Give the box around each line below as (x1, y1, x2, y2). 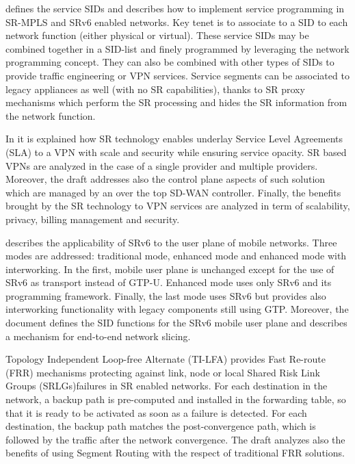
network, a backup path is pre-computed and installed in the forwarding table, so (5, 392, 346, 407)
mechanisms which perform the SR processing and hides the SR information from (5, 95, 347, 109)
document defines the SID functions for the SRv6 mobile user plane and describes (5, 315, 347, 330)
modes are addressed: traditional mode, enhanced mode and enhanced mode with (5, 248, 347, 263)
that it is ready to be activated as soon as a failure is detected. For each (5, 405, 307, 420)
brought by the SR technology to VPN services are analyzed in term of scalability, (5, 198, 350, 213)
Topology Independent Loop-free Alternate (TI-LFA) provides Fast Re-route (5, 352, 326, 366)
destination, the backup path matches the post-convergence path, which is (5, 419, 316, 433)
